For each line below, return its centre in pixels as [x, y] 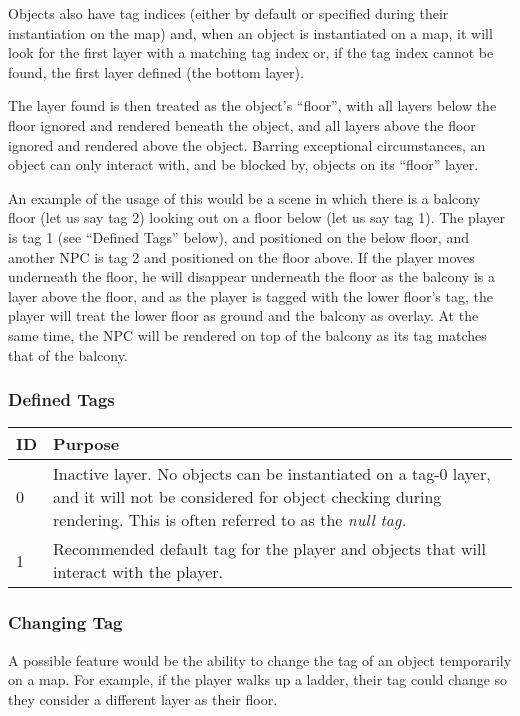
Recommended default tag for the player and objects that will [269, 549]
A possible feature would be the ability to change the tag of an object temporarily [260, 659]
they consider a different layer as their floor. [143, 698]
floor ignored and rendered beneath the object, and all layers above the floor [242, 124]
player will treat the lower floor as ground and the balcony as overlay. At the [243, 315]
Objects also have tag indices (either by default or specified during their [228, 13]
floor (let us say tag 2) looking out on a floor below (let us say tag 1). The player [257, 217]
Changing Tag [65, 622]
